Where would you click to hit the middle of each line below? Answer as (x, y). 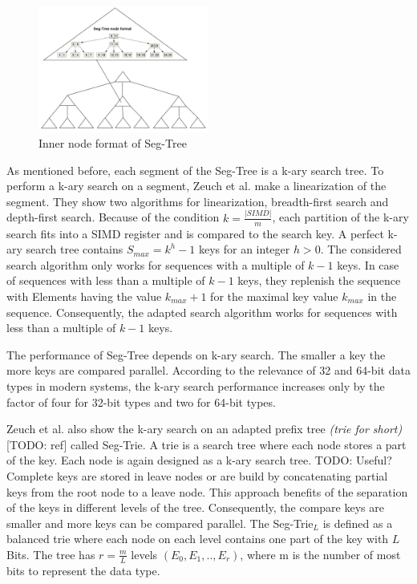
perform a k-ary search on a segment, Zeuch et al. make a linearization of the (196, 186)
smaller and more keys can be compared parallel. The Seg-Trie (160, 523)
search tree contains (75, 249)
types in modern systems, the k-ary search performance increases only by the (196, 385)
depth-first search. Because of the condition (113, 217)
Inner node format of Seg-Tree (113, 143)
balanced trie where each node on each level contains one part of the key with (198, 539)
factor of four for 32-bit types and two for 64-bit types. (141, 401)
